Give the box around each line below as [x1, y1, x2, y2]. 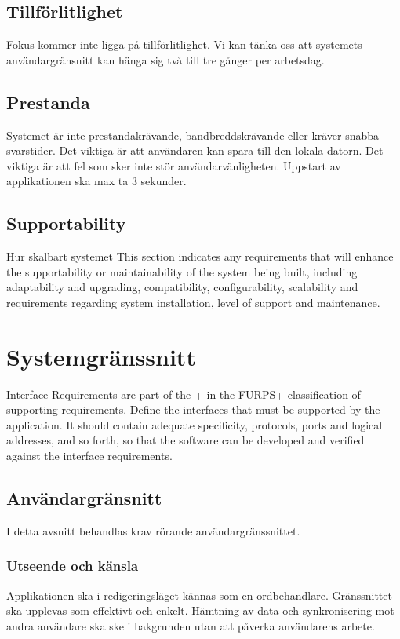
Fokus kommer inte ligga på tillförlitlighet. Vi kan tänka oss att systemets [6, 36, 362, 53]
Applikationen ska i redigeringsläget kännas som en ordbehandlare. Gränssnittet [6, 586, 392, 603]
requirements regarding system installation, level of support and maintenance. [6, 294, 380, 310]
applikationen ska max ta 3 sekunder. [6, 173, 187, 189]
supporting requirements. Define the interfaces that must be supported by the [6, 401, 380, 418]
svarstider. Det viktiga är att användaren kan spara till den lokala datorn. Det [6, 142, 384, 159]
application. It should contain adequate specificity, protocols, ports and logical [6, 416, 383, 433]
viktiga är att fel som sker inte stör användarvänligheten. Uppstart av [6, 157, 341, 173]
